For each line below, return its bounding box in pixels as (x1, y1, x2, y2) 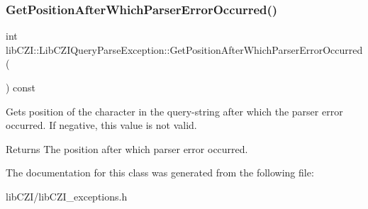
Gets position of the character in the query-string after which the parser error (6, 103, 343, 118)
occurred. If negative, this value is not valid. (6, 118, 197, 132)
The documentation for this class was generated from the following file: (6, 165, 314, 180)
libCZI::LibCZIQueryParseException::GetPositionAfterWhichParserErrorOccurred (6, 42, 363, 57)
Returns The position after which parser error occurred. (6, 141, 248, 156)
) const (6, 80, 36, 94)
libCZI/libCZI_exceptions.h (6, 188, 128, 203)
